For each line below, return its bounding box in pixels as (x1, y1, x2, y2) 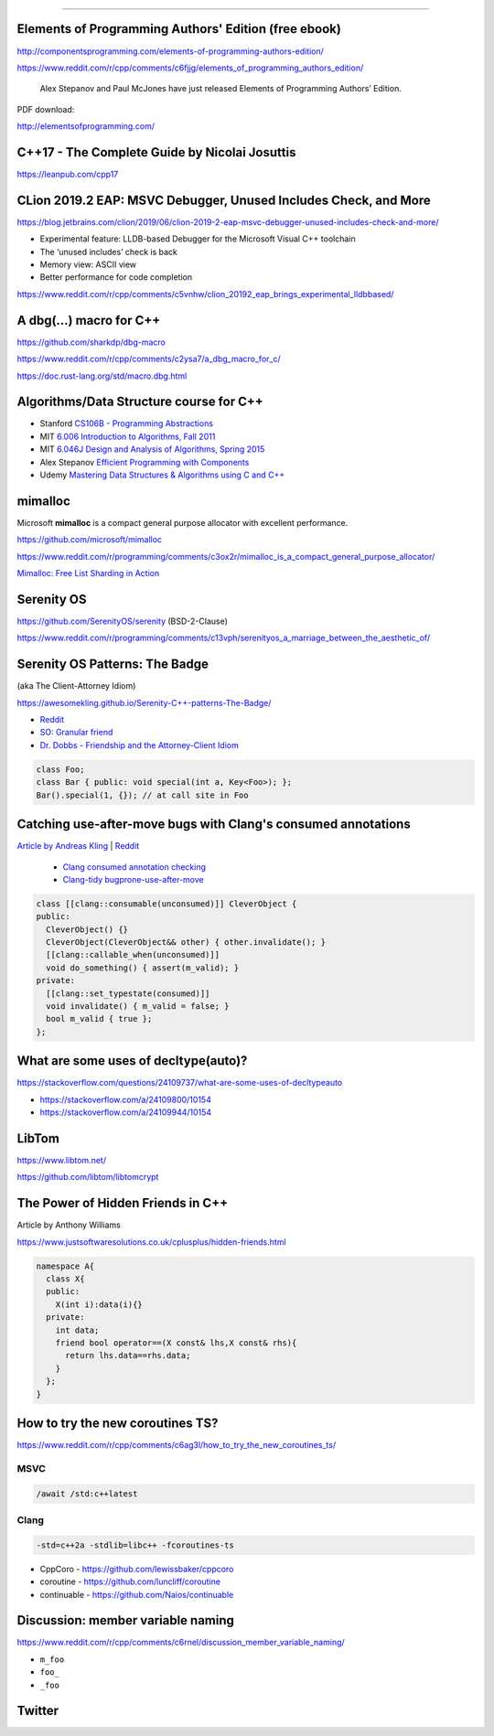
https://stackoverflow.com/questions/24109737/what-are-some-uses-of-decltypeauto (16, 1077, 343, 1088)
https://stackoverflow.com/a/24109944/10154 (39, 1107, 212, 1118)
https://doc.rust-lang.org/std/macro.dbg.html (16, 370, 188, 381)
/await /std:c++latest (36, 1488, 138, 1499)
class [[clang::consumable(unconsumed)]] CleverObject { (36, 898, 297, 909)
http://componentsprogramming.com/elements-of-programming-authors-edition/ (16, 46, 325, 57)
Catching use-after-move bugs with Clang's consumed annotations (16, 817, 411, 832)
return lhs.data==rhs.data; (65, 1350, 191, 1361)
